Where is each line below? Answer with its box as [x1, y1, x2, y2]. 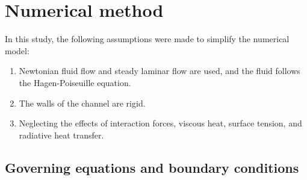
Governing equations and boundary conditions [5, 158, 299, 176]
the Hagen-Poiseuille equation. [19, 76, 131, 88]
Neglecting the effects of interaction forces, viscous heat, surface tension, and [19, 117, 302, 129]
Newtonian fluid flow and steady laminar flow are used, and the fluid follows [19, 64, 300, 77]
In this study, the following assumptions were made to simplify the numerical [5, 33, 290, 45]
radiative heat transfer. [19, 128, 104, 141]
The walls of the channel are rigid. [19, 96, 146, 109]
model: [5, 44, 29, 57]
